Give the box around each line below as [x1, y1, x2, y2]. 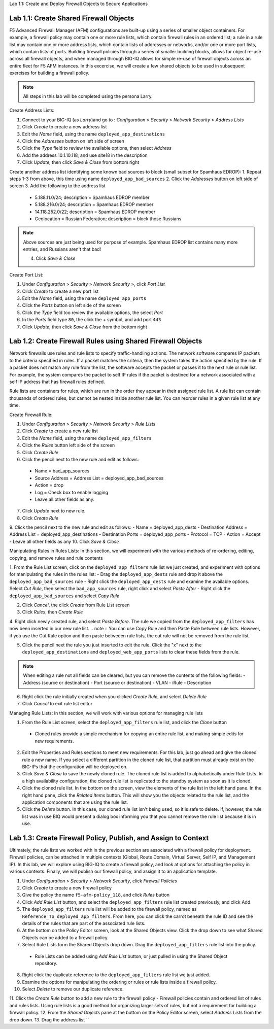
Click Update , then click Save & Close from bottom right [22, 159, 140, 165]
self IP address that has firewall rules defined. [9, 379, 105, 385]
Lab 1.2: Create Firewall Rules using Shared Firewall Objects [9, 337, 202, 346]
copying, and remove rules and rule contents [9, 555, 104, 561]
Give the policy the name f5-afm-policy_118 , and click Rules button [22, 892, 170, 898]
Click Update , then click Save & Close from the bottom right [22, 324, 147, 330]
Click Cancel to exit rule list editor [22, 701, 93, 707]
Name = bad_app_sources [35, 468, 90, 474]
